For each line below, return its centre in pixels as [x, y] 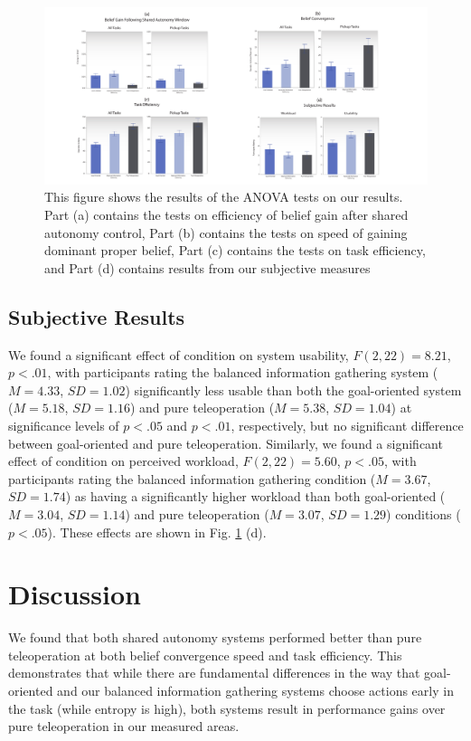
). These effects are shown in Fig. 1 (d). [157, 532]
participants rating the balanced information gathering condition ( [192, 478]
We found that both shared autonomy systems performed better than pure [215, 637]
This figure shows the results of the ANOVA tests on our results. [224, 197]
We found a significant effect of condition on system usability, [179, 354]
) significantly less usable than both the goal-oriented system [293, 389]
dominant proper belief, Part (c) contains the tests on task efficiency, [235, 250]
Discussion [75, 594]
